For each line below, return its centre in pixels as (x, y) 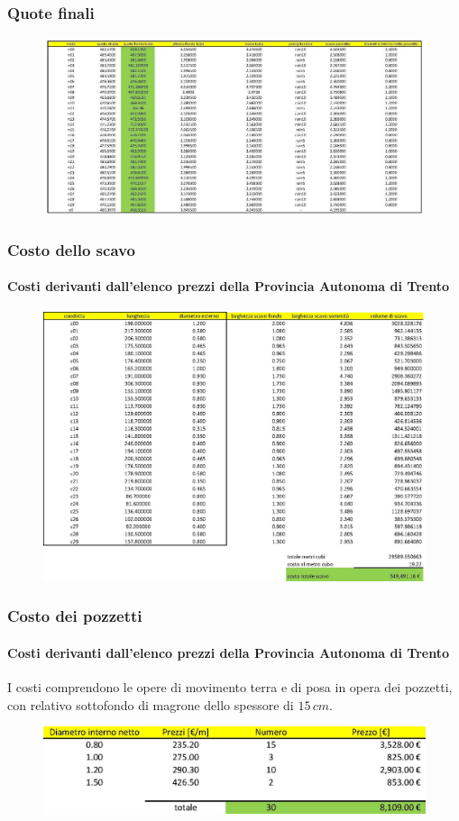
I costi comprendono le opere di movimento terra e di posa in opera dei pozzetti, (230, 687)
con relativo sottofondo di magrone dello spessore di (151, 704)
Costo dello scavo (71, 249)
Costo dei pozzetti (75, 616)
